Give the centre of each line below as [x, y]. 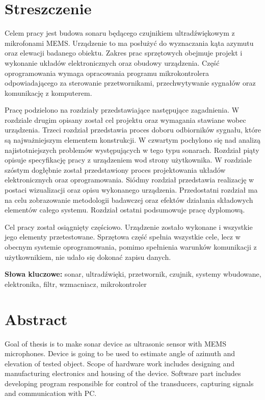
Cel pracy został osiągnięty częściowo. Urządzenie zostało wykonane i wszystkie [129, 226]
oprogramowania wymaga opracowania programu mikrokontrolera [107, 73]
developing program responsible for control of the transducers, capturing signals [129, 383]
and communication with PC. [51, 393]
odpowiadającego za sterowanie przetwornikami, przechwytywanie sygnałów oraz [130, 83]
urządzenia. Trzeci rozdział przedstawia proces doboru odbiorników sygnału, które [133, 130]
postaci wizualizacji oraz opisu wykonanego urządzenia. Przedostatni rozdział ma [131, 190]
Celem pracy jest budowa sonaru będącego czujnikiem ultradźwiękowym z [120, 33]
